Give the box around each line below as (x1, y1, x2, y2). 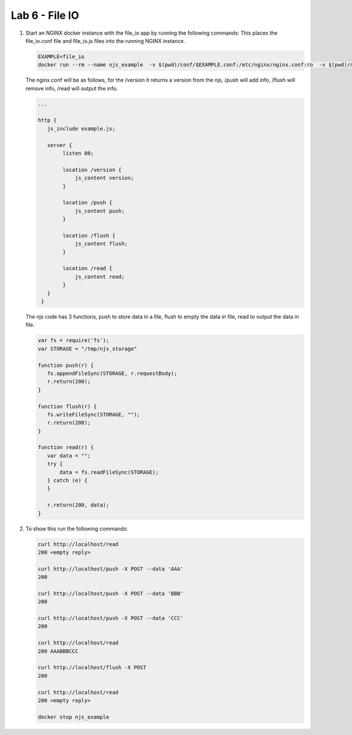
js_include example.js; (47, 125, 116, 132)
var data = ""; (47, 452, 91, 459)
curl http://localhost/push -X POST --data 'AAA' (38, 565, 184, 572)
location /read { (62, 265, 113, 272)
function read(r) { (38, 444, 94, 451)
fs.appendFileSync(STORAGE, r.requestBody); (47, 370, 177, 376)
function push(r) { (38, 362, 94, 369)
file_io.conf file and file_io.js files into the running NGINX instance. (25, 37, 185, 44)
